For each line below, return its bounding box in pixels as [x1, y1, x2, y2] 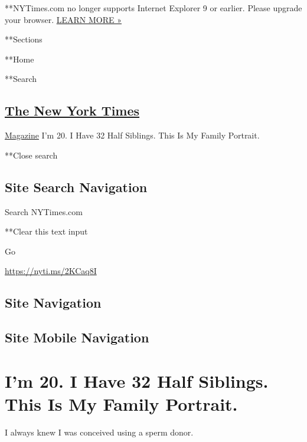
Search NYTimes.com [5, 205, 83, 217]
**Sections [5, 33, 43, 45]
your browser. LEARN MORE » [5, 13, 122, 25]
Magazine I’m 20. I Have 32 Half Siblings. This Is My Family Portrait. [5, 129, 260, 141]
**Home [5, 52, 34, 65]
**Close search [5, 149, 58, 161]
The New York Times [5, 101, 140, 120]
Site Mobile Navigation [5, 328, 149, 347]
